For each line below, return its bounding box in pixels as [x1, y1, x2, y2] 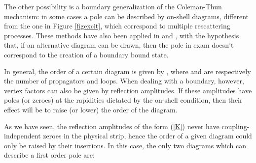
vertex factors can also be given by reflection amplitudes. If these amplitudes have [4, 85, 252, 95]
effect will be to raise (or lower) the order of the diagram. [4, 104, 178, 114]
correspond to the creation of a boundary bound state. [4, 49, 169, 59]
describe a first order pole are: [4, 150, 95, 160]
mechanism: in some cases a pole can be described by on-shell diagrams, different [4, 11, 249, 21]
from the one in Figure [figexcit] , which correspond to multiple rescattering [4, 21, 230, 31]
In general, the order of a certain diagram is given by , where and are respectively [4, 66, 251, 76]
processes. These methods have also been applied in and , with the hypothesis [4, 30, 239, 40]
